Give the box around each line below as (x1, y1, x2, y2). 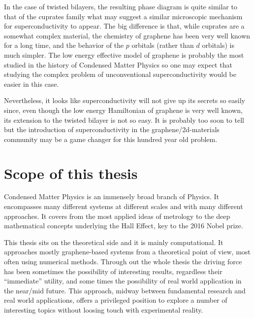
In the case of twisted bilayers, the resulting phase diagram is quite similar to (4, 1, 237, 11)
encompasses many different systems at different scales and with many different (4, 201, 243, 212)
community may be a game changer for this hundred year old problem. (4, 134, 218, 144)
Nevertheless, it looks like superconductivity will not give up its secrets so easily (4, 95, 245, 106)
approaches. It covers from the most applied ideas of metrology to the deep (4, 211, 230, 221)
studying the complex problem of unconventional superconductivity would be (4, 69, 237, 79)
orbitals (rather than (131, 40, 194, 50)
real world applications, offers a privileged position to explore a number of (4, 295, 227, 305)
